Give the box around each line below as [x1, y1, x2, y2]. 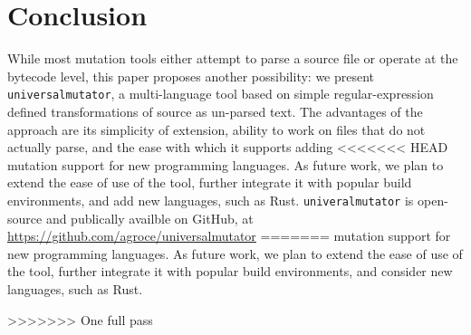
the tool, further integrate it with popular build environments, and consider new [7, 262, 453, 281]
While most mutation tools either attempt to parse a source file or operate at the [7, 49, 458, 68]
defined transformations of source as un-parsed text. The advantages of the [7, 101, 423, 120]
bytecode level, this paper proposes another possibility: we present [7, 66, 375, 85]
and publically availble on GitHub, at [45, 208, 254, 227]
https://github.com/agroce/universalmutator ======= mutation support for [7, 226, 451, 245]
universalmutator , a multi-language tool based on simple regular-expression [7, 84, 434, 103]
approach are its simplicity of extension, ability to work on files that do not [7, 120, 426, 139]
